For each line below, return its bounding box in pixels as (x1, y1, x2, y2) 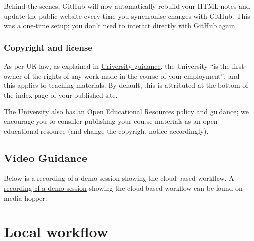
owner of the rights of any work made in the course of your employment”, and (4, 70, 240, 80)
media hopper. (4, 192, 47, 202)
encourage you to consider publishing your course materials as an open (4, 116, 218, 126)
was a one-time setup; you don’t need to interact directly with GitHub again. (4, 20, 237, 31)
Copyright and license (4, 41, 92, 53)
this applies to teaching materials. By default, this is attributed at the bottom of (4, 80, 248, 90)
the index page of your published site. (4, 89, 118, 100)
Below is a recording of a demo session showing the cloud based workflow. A (4, 173, 234, 183)
